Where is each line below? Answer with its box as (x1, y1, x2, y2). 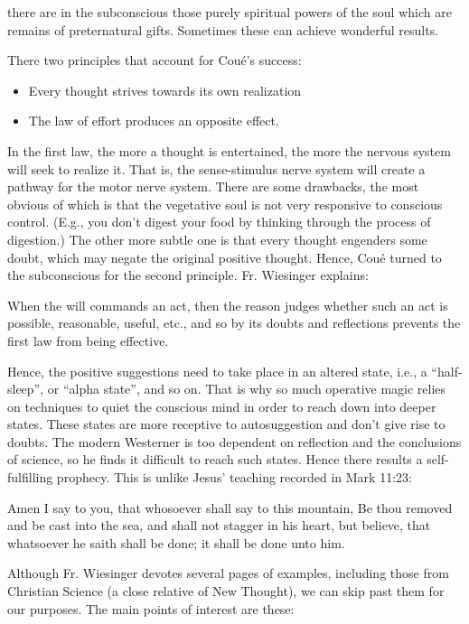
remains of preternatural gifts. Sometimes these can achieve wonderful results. (7, 20, 439, 39)
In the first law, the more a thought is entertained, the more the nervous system (7, 141, 451, 160)
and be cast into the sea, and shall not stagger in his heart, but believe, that (7, 516, 431, 535)
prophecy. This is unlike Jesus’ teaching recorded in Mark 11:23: (56, 468, 412, 487)
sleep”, (7, 379, 44, 398)
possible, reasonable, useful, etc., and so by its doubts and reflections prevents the (7, 313, 461, 332)
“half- (431, 361, 463, 380)
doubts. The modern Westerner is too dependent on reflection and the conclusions (7, 432, 462, 451)
